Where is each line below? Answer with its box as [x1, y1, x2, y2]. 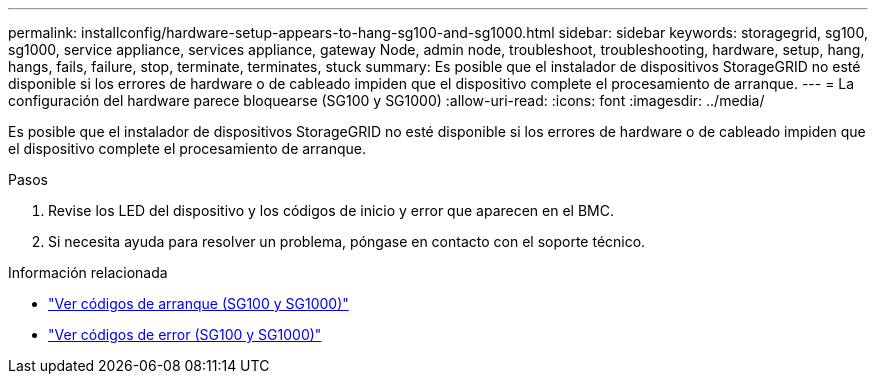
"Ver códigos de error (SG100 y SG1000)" [48, 326, 322, 343]
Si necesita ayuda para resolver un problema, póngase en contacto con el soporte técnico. [48, 233, 646, 250]
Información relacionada [8, 264, 168, 281]
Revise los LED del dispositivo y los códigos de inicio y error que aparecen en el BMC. [48, 202, 614, 219]
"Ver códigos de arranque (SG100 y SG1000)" [48, 295, 349, 312]
